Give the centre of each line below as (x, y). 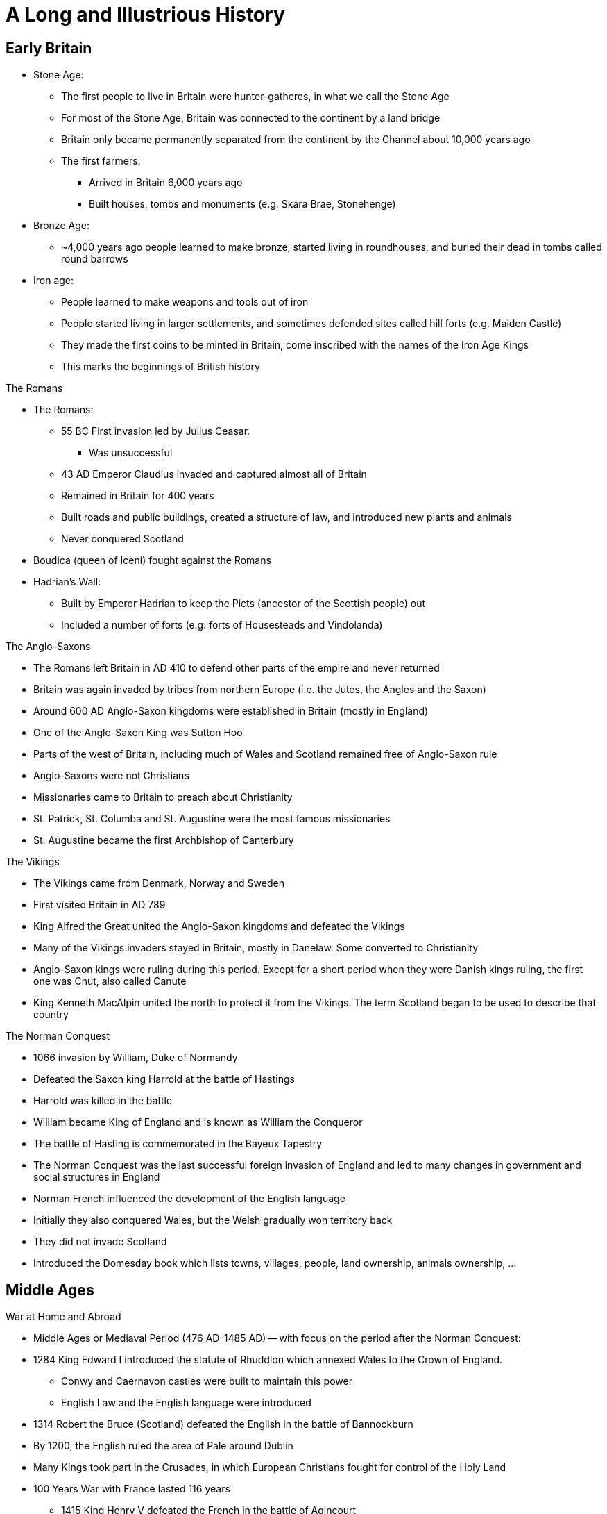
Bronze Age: (61, 226)
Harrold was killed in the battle (103, 1101)
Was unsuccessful (131, 453)
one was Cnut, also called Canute (110, 981)
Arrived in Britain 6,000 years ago (166, 183)
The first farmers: (101, 161)
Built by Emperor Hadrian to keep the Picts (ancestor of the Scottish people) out (243, 604)
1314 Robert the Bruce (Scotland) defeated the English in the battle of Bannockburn (223, 1424)
